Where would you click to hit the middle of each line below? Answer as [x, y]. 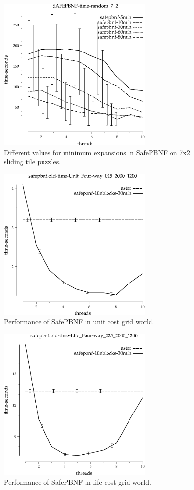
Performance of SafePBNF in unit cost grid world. [79, 322]
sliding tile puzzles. [32, 162]
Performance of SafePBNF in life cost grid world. [77, 481]
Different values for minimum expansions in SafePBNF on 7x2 [97, 152]
